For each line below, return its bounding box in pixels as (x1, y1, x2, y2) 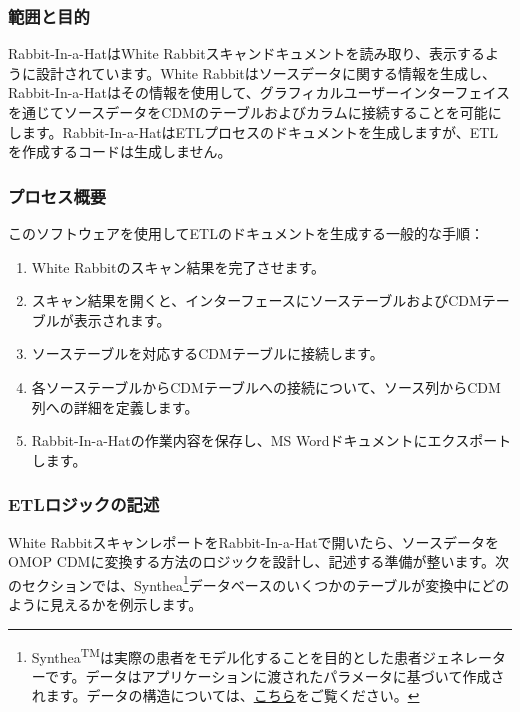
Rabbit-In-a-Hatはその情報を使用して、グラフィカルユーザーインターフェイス (8, 82, 511, 103)
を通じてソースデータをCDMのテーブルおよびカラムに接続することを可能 (8, 102, 488, 122)
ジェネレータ (421, 646, 506, 667)
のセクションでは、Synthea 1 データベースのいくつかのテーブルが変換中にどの (8, 571, 510, 595)
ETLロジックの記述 (8, 492, 160, 517)
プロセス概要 (8, 183, 107, 208)
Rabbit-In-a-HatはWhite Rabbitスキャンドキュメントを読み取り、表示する (8, 43, 486, 64)
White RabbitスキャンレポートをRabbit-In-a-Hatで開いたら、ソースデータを (8, 531, 499, 552)
